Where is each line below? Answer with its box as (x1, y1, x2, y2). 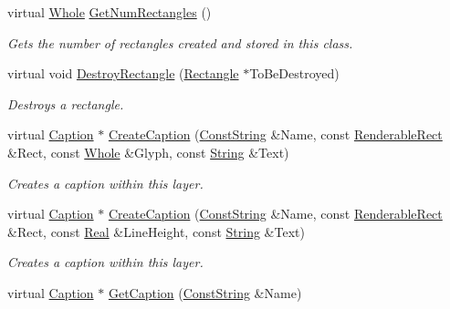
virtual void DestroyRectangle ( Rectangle (7, 64, 239, 83)
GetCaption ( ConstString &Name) (108, 283, 302, 302)
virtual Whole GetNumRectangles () (7, 3, 212, 21)
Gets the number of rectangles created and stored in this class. (7, 33, 353, 52)
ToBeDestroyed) (249, 64, 340, 83)
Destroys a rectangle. (7, 94, 124, 113)
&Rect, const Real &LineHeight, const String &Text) (7, 221, 305, 241)
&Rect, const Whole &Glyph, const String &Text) (7, 142, 289, 161)
